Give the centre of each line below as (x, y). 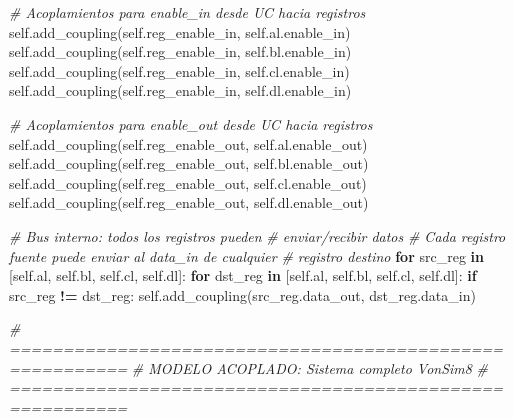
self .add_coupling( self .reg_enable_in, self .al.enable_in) (180, 31)
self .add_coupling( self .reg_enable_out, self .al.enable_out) (188, 143)
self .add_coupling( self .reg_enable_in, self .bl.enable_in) (180, 51)
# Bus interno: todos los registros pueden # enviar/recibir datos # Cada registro (257, 235)
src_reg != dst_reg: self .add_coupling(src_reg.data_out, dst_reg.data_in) (242, 294)
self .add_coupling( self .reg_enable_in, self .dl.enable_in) (180, 90)
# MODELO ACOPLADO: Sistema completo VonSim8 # (310, 367)
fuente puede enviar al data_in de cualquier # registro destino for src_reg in (246, 255)
